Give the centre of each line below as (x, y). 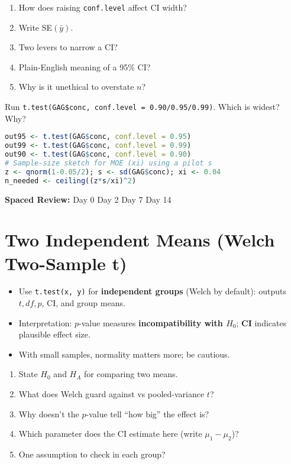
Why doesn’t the (49, 413)
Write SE (35, 27)
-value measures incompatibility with (151, 322)
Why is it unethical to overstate (76, 87)
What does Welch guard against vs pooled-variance (111, 394)
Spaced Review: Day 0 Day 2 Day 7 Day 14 (88, 199)
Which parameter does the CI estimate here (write (110, 434)
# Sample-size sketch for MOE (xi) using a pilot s (109, 163)
